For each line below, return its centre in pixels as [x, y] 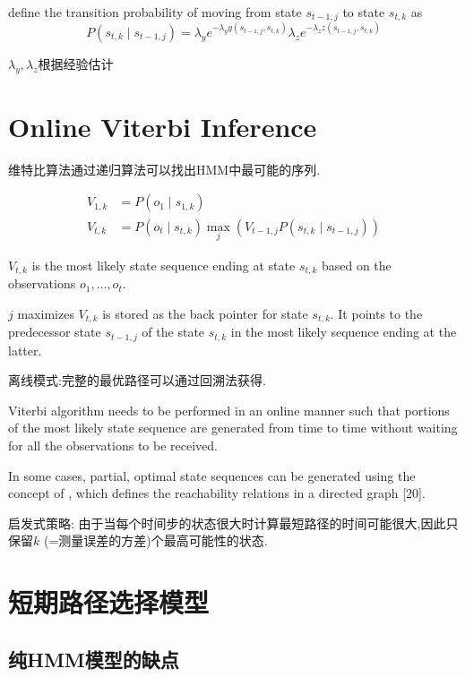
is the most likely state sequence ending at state [164, 265]
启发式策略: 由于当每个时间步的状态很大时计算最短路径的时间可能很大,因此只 [233, 523]
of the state [173, 332]
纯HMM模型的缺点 [94, 659]
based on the [356, 265]
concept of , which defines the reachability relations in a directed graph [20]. [217, 493]
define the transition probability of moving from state [155, 12]
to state [364, 12]
